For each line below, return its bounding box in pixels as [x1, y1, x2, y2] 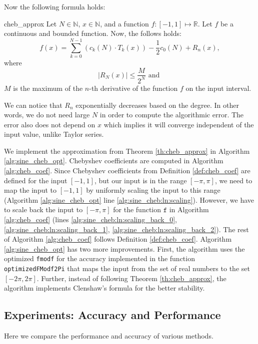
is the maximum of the [13, 82, 83, 93]
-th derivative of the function [89, 82, 178, 93]
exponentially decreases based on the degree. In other [75, 99, 239, 110]
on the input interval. [185, 82, 251, 93]
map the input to [4, 185, 57, 195]
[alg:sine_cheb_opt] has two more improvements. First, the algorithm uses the [4, 243, 245, 254]
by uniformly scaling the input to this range [86, 185, 220, 195]
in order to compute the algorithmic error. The [99, 109, 244, 120]
